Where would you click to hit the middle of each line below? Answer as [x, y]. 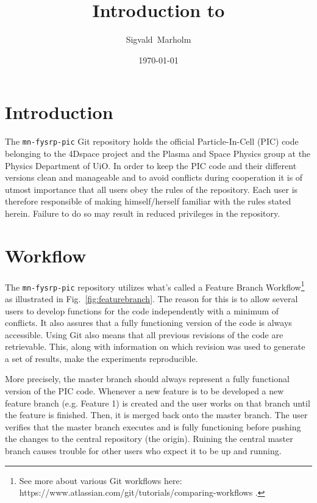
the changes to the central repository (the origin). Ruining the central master [149, 439]
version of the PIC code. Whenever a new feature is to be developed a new [144, 391]
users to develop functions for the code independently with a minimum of [142, 310]
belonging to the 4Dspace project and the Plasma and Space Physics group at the [158, 153]
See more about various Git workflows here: [101, 480]
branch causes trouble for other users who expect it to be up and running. [143, 451]
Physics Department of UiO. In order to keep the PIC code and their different [151, 165]
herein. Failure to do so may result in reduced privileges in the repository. [143, 213]
